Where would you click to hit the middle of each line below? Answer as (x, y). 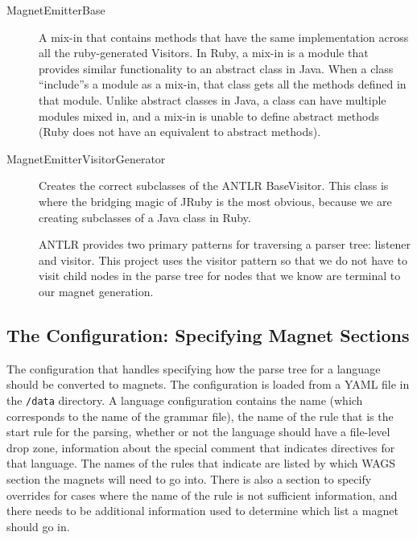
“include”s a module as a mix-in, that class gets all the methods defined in (223, 84)
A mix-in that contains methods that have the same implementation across (224, 37)
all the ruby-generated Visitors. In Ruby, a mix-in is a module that (204, 53)
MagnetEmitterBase (56, 10)
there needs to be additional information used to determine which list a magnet (202, 511)
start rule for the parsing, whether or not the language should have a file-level (198, 432)
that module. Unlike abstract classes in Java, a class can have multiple (213, 99)
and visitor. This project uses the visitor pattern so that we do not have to (223, 260)
